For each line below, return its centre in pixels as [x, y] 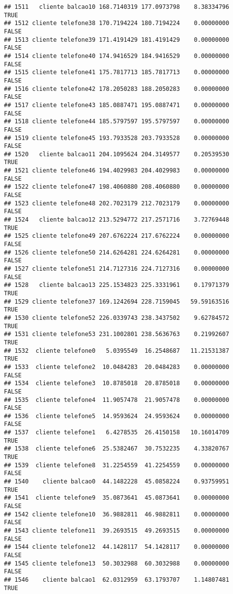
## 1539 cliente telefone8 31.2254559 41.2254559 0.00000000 [117, 465]
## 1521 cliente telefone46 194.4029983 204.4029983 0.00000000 [117, 171]
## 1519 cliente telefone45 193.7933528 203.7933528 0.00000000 [117, 138]
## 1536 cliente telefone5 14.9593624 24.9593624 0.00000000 [117, 416]
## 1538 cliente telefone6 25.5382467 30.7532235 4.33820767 [117, 449]
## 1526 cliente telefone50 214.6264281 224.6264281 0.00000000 [117, 252]
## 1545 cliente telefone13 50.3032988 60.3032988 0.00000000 [117, 563]
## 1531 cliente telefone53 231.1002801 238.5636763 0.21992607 [117, 334]
